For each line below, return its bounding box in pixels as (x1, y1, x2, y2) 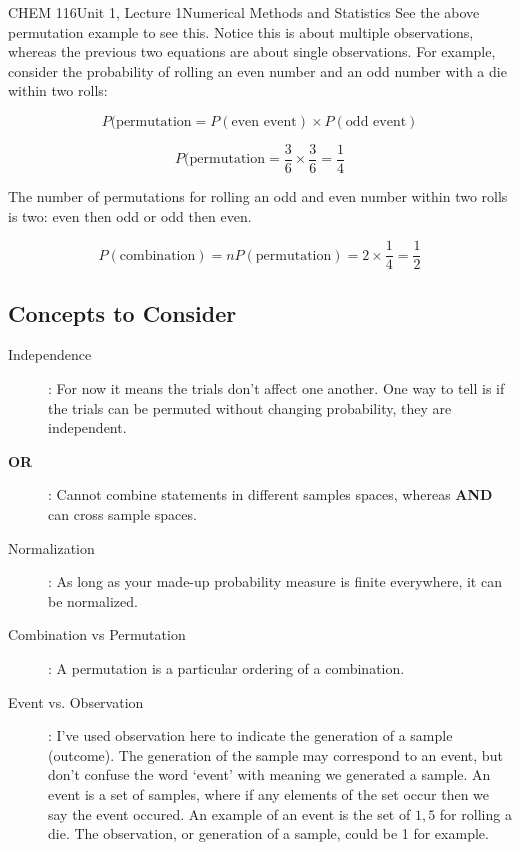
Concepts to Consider (8, 297, 237, 328)
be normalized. (48, 590, 138, 611)
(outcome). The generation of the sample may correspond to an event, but (48, 744, 503, 765)
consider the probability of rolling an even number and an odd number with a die (8, 60, 507, 81)
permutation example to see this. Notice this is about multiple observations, (8, 21, 474, 42)
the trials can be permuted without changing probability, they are (48, 397, 452, 418)
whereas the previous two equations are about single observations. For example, (8, 41, 496, 62)
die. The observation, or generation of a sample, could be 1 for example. (48, 823, 489, 844)
